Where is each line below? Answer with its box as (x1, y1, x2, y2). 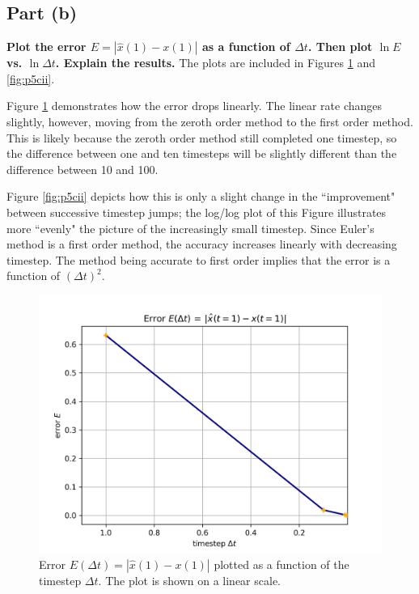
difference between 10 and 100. (6, 160, 159, 177)
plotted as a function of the (214, 555, 349, 572)
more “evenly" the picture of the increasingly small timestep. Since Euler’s (6, 219, 375, 236)
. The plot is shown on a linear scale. (98, 571, 281, 588)
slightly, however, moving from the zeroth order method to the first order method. (6, 112, 413, 129)
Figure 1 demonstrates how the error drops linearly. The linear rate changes (6, 97, 383, 114)
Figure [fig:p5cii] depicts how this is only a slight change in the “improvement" (6, 188, 396, 205)
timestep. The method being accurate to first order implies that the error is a (6, 251, 391, 268)
